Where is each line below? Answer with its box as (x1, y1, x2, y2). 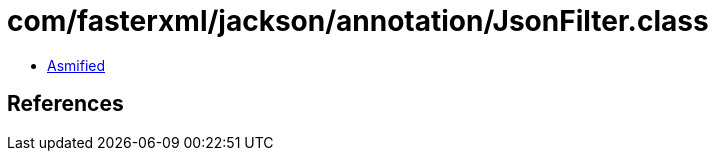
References (7, 91, 124, 117)
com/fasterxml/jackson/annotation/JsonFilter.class (7, 4, 709, 38)
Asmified (47, 56, 106, 74)
